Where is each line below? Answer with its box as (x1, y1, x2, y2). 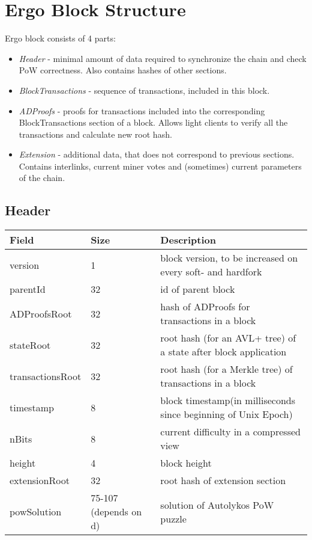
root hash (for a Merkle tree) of (160, 362, 293, 376)
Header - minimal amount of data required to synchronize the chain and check (19, 52, 307, 64)
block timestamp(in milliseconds (160, 393, 296, 408)
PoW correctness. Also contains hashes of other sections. (19, 64, 227, 76)
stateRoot (10, 337, 51, 352)
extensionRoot (10, 473, 70, 488)
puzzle (160, 511, 187, 526)
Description (160, 233, 216, 247)
